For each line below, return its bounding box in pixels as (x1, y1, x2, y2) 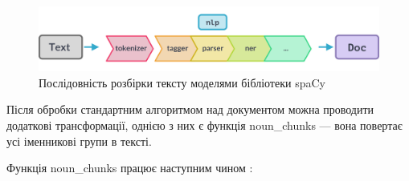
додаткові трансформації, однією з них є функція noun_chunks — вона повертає (6, 116, 403, 133)
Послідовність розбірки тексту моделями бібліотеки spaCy (39, 74, 325, 90)
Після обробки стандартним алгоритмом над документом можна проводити (6, 101, 374, 118)
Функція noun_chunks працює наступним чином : (6, 159, 253, 176)
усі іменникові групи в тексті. (6, 132, 152, 149)
